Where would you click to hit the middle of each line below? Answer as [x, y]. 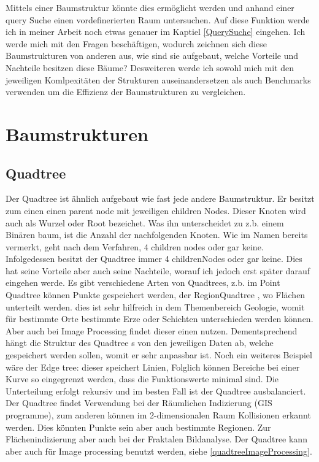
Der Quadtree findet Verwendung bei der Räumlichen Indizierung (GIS [139, 403]
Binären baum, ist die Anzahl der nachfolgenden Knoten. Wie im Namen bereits [157, 235]
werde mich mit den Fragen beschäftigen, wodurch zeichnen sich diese [136, 43]
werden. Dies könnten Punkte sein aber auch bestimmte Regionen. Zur [138, 427]
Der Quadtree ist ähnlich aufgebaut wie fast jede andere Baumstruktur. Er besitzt [160, 198]
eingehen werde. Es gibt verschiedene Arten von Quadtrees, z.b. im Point [143, 283]
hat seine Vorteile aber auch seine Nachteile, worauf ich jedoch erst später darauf [158, 270]
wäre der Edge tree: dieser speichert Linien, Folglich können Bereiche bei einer [153, 367]
